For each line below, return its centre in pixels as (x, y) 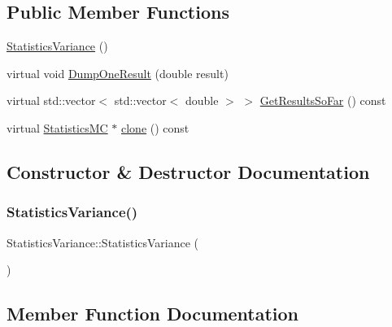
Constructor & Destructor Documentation (188, 171)
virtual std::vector (51, 100)
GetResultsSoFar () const (323, 100)
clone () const (155, 127)
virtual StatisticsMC (57, 127)
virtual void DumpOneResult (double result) (118, 73)
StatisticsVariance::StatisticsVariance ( (103, 242)
